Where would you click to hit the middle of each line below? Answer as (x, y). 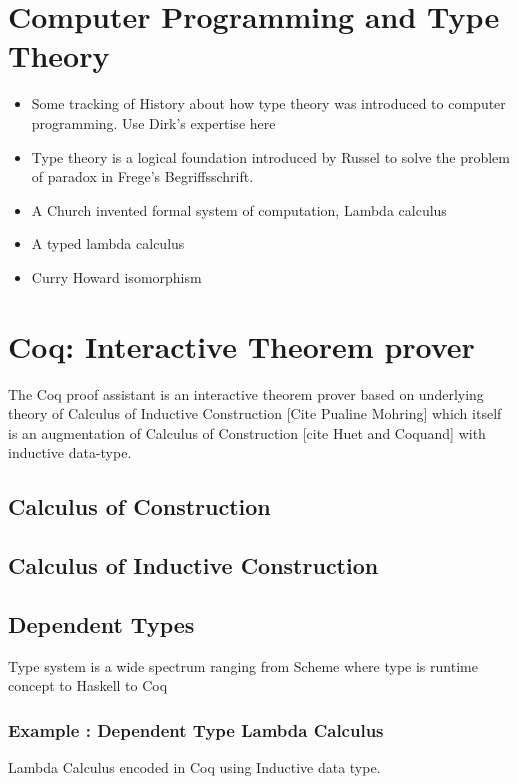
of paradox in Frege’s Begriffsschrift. (142, 176)
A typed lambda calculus (108, 243)
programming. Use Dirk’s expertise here (153, 122)
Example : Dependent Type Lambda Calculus (196, 729)
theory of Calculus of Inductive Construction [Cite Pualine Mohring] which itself (255, 413)
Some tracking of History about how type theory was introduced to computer (268, 103)
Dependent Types (101, 623)
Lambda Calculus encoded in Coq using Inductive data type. (194, 767)
